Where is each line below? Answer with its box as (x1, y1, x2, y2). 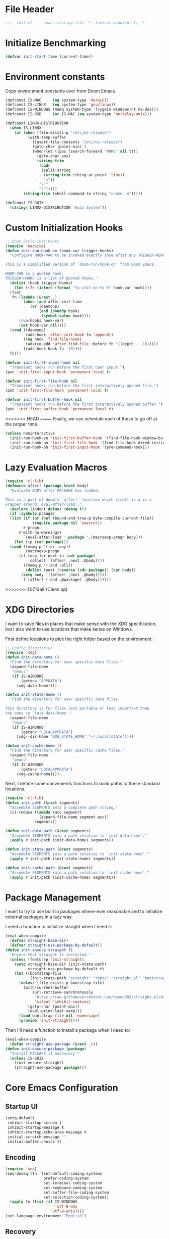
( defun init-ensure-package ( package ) (5, 1046, 87, 1052)
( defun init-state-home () (5, 692, 62, 697)
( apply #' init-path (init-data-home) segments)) (10, 838, 114, 843)
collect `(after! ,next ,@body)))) (30, 558, 105, 563)
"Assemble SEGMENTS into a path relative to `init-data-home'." (10, 833, 147, 838)
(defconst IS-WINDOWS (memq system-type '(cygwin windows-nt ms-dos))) (5, 107, 158, 112)
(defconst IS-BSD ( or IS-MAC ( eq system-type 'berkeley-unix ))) (5, 112, 152, 117)
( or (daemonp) (30, 304, 59, 309)
